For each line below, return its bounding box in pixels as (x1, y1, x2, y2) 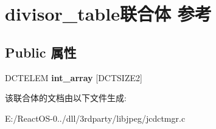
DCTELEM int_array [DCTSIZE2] (5, 71, 142, 84)
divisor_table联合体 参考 (5, 1, 212, 26)
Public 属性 (5, 42, 77, 61)
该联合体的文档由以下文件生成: (5, 91, 127, 104)
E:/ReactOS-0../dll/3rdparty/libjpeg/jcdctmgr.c (5, 111, 186, 124)
